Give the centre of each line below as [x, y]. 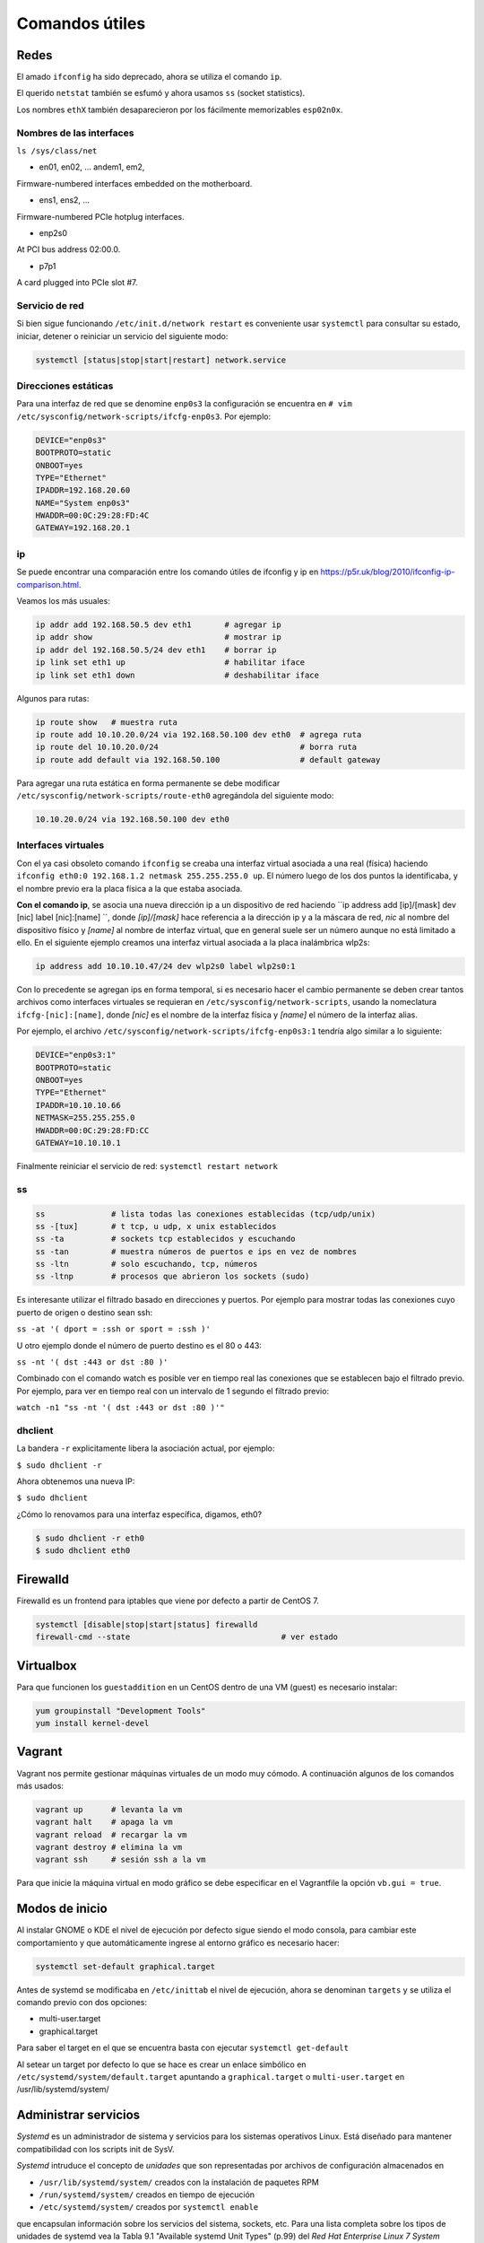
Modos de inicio [62, 1909]
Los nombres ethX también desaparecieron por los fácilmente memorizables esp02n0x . [180, 109]
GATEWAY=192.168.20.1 [83, 528]
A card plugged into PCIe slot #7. [77, 283]
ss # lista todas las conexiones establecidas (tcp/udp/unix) [206, 1214]
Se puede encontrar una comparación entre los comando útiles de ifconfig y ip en [168, 572]
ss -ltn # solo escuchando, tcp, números [147, 1264]
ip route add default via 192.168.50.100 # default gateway [208, 759]
